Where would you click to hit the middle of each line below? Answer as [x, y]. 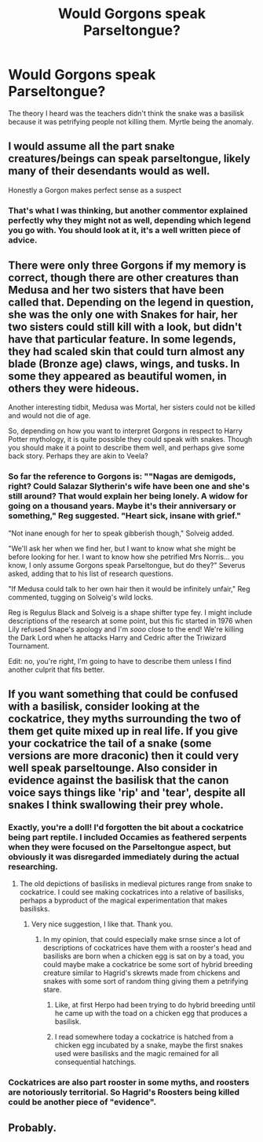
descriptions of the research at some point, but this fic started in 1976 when [130, 621]
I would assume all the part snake [91, 146]
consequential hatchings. [95, 1062]
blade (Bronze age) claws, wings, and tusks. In [124, 364]
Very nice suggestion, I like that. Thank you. [102, 924]
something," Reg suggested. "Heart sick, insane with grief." [125, 516]
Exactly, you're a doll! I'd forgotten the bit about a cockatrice [126, 828]
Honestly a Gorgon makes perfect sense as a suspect [95, 190]
